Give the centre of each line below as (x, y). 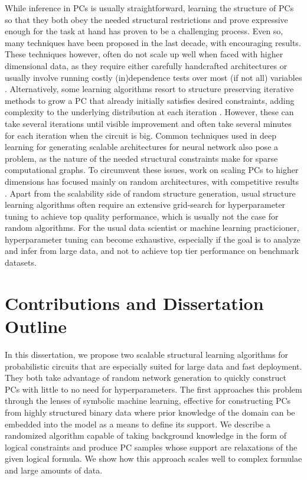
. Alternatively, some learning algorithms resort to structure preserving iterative (149, 89)
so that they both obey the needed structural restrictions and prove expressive (146, 19)
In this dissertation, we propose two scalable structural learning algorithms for (146, 354)
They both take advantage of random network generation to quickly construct (146, 378)
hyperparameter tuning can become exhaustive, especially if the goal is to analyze (153, 239)
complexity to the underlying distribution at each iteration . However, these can (149, 112)
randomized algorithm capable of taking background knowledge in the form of (146, 435)
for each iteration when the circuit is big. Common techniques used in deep (141, 135)
